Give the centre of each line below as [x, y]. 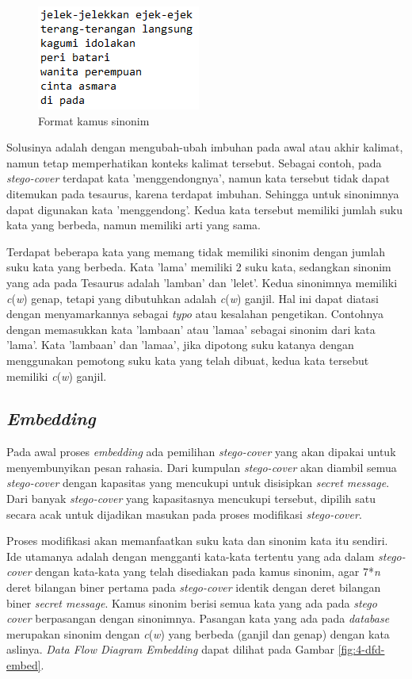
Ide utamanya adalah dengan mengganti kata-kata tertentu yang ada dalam [191, 556]
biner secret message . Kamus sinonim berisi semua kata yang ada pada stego [192, 602]
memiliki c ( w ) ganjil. [57, 376]
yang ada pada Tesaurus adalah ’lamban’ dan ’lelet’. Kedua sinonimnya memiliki [202, 282]
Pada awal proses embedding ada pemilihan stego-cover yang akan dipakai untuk [201, 452]
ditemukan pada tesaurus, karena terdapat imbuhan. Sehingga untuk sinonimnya [203, 193]
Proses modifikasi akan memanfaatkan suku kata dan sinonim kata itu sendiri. [197, 541]
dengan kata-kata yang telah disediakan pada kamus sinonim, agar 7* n [208, 572]
